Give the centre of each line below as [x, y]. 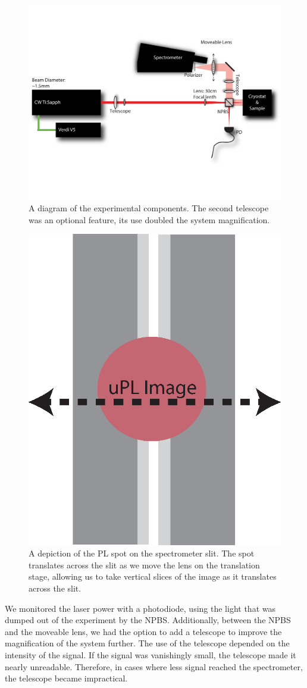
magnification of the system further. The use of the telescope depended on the [147, 643]
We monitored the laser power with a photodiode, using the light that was [140, 608]
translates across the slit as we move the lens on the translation [144, 565]
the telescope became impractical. [66, 678]
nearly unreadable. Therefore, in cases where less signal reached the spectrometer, [154, 666]
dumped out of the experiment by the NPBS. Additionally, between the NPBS [148, 620]
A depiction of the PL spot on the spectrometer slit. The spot [142, 553]
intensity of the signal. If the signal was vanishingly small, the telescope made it [151, 654]
